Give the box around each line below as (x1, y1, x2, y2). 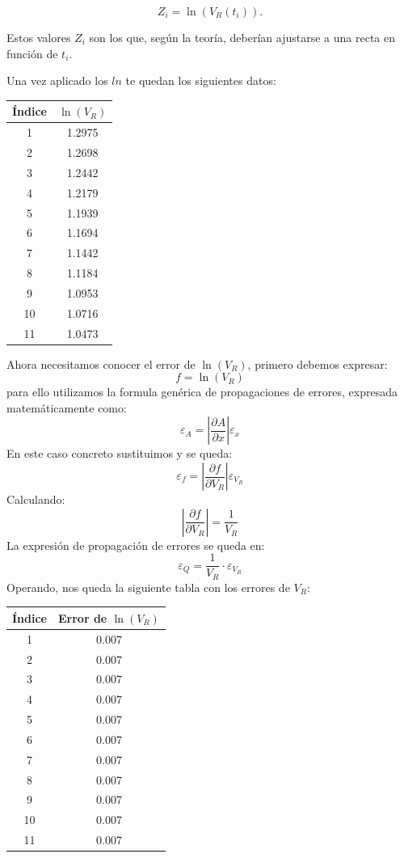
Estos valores (6, 29, 71, 45)
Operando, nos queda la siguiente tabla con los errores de (6, 578, 290, 595)
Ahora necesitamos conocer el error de (6, 355, 196, 372)
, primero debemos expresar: (247, 355, 388, 372)
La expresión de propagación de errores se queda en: (6, 536, 265, 553)
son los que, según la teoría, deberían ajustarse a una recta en (89, 29, 395, 45)
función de (6, 44, 58, 61)
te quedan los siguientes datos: (125, 72, 276, 89)
